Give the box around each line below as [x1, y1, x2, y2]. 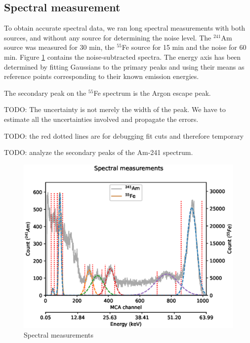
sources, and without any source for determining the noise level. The [4, 32, 211, 42]
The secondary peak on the [4, 87, 86, 98]
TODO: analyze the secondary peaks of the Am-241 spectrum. [4, 147, 193, 157]
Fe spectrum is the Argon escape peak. [93, 87, 211, 98]
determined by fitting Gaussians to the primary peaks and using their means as [4, 61, 245, 72]
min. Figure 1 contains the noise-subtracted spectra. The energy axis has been [4, 51, 241, 62]
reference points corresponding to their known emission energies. [4, 71, 199, 81]
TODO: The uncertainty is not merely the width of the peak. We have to [4, 104, 226, 114]
